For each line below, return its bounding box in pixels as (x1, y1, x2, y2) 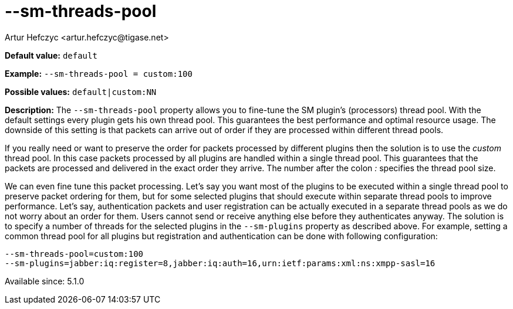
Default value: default (5, 50, 97, 60)
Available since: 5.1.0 (5, 276, 85, 286)
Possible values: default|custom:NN (5, 86, 157, 97)
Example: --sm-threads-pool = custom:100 (5, 68, 193, 79)
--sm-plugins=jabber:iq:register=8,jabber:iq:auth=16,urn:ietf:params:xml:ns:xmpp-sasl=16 (5, 258, 436, 268)
